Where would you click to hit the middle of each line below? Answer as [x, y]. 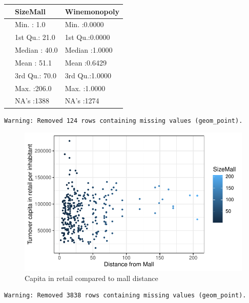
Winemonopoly [92, 11]
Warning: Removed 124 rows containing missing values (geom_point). [123, 121]
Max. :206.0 [33, 88]
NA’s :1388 [32, 101]
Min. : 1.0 [30, 24]
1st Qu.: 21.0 [35, 37]
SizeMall [30, 11]
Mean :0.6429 [86, 62]
